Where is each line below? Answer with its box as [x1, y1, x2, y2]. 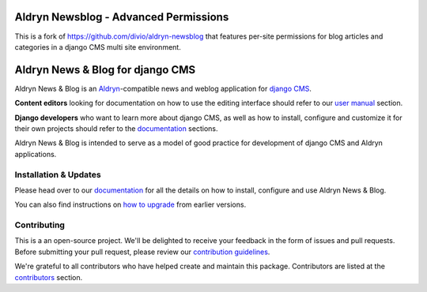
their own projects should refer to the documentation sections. [14, 123, 218, 133]
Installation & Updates [14, 169, 102, 180]
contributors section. [14, 272, 83, 282]
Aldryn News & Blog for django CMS [14, 63, 196, 77]
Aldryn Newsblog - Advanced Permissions [14, 10, 229, 24]
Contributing [14, 219, 65, 230]
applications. [14, 149, 57, 159]
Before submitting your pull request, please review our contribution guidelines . [14, 247, 270, 256]
